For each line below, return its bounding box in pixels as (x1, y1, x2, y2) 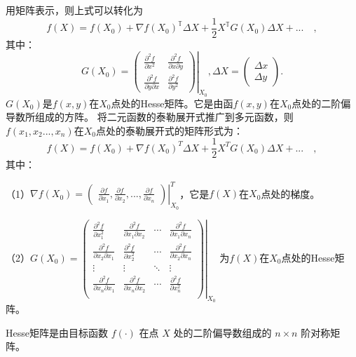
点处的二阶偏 (292, 95, 351, 110)
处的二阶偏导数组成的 (173, 325, 272, 339)
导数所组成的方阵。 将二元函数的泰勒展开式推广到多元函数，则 (6, 109, 294, 124)
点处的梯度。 (261, 186, 320, 201)
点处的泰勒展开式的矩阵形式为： (95, 123, 243, 137)
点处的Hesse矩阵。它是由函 (111, 95, 233, 110)
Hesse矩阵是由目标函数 (6, 325, 108, 339)
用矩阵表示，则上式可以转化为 (6, 3, 143, 17)
